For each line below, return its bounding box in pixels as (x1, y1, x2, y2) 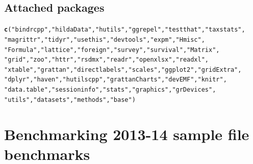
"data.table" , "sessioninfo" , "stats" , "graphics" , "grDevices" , (4, 86, 216, 94)
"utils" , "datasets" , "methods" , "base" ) (4, 96, 136, 103)
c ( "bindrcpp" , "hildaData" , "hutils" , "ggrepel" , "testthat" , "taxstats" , (4, 26, 245, 34)
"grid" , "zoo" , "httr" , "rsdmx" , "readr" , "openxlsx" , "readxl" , (4, 56, 209, 64)
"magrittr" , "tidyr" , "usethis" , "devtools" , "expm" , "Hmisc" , (4, 36, 205, 43)
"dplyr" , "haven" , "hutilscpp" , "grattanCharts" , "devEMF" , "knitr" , (4, 76, 227, 84)
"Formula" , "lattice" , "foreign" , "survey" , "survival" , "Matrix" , (4, 46, 220, 53)
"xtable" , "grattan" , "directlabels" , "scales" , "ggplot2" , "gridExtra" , (4, 66, 242, 73)
